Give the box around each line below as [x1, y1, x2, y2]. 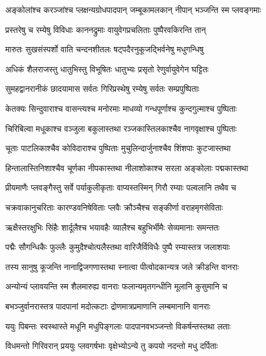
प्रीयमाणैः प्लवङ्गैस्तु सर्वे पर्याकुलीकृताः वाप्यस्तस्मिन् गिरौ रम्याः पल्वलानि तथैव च [5, 181, 237, 194]
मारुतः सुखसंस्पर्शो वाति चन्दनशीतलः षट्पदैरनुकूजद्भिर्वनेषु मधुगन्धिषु [5, 43, 204, 55]
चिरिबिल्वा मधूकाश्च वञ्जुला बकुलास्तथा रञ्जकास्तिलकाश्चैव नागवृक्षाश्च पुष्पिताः [5, 122, 237, 134]
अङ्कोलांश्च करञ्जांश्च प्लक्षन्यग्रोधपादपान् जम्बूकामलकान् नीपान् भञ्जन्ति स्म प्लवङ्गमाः [5, 4, 261, 15]
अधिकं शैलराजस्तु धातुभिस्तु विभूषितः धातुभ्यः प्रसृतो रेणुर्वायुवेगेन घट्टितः [5, 62, 209, 75]
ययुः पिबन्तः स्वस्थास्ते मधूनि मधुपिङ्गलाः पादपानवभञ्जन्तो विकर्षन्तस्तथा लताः [5, 320, 231, 332]
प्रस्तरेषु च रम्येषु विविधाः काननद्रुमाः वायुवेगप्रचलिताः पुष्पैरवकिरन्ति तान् [5, 23, 206, 35]
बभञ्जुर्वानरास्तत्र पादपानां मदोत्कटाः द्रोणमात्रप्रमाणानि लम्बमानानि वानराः [5, 300, 211, 312]
